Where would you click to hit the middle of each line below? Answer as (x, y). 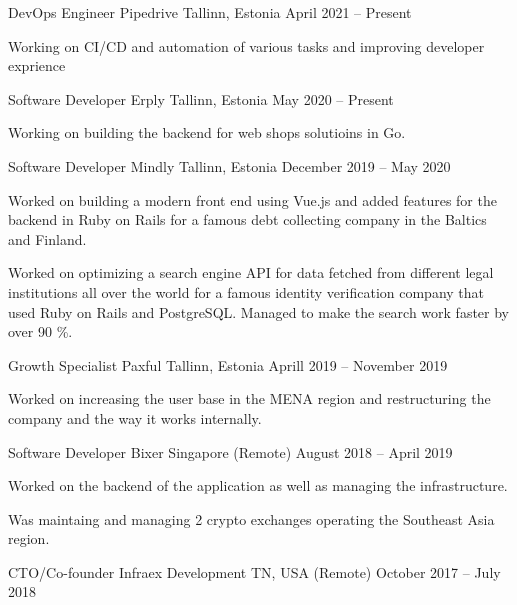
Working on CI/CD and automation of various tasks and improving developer (246, 45)
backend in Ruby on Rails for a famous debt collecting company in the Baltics (247, 219)
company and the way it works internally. (135, 417)
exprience (37, 65)
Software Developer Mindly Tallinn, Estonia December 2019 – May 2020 (229, 165)
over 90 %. (40, 331)
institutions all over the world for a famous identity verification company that (246, 291)
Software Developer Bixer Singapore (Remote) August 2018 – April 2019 (230, 451)
